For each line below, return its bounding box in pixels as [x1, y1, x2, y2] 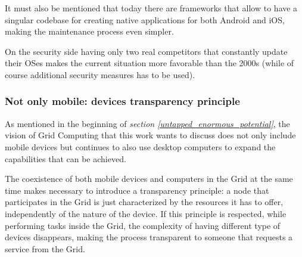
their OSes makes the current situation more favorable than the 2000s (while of [5, 57, 294, 69]
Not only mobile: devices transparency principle [5, 94, 240, 109]
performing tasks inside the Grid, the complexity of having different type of [5, 219, 281, 231]
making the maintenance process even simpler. [5, 25, 174, 38]
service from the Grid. [5, 242, 85, 255]
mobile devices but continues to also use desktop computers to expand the [5, 140, 276, 153]
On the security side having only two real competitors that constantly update [5, 45, 288, 57]
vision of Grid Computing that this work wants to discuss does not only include [5, 129, 296, 141]
